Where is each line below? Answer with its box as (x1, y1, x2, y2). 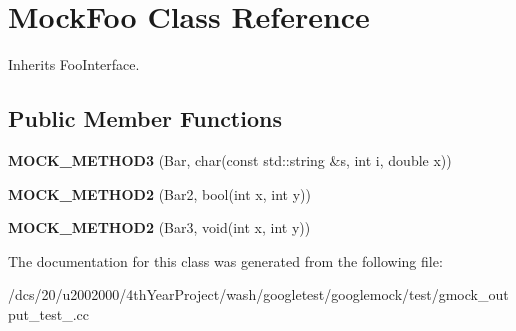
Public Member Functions (8, 103, 282, 134)
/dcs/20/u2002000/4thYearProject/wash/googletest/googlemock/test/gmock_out (8, 284, 509, 305)
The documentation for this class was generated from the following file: (8, 250, 443, 271)
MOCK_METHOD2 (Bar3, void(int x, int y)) (8, 217, 311, 238)
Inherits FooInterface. (8, 54, 140, 75)
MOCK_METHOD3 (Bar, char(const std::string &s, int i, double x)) (8, 149, 452, 170)
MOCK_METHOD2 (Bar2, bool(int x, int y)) (8, 183, 311, 204)
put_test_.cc (8, 303, 89, 324)
